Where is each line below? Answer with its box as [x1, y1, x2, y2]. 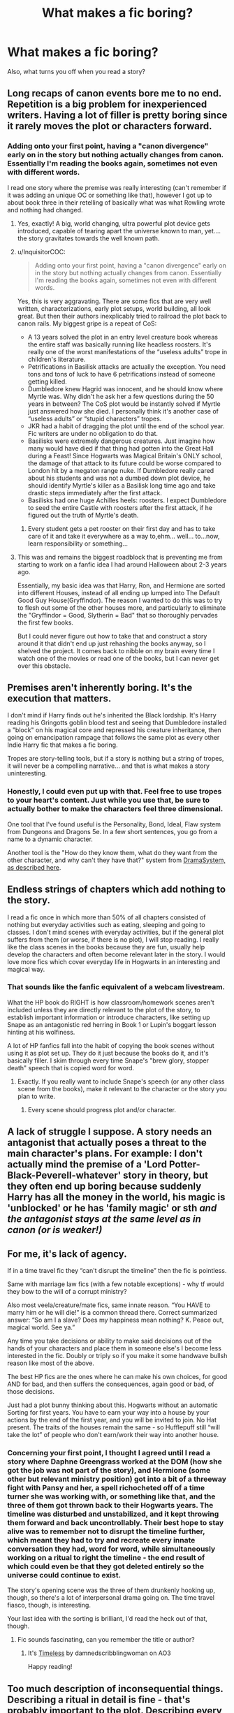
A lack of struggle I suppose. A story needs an [7, 1126, 212, 1138]
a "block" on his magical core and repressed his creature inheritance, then [7, 726, 221, 734]
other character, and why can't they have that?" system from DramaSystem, [7, 856, 226, 864]
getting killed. [27, 377, 68, 386]
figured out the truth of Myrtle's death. [27, 511, 139, 519]
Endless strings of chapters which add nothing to [7, 884, 226, 896]
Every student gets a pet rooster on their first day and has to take [27, 524, 216, 532]
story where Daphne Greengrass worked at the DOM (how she [7, 1457, 222, 1466]
